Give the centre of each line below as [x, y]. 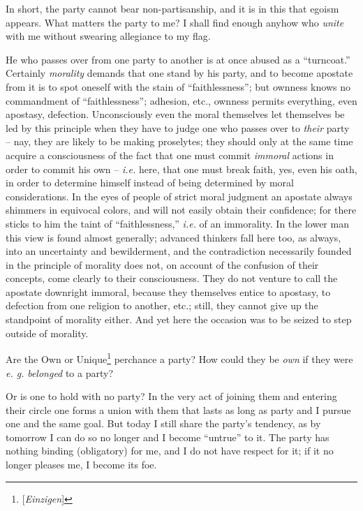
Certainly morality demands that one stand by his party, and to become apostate [179, 73]
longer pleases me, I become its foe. [81, 465]
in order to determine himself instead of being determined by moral [150, 183]
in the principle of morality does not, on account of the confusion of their [162, 264]
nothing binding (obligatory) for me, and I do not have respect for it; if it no [170, 451]
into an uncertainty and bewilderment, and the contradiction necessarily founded [179, 251]
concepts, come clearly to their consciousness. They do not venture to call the [172, 278]
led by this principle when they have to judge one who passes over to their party [178, 127]
